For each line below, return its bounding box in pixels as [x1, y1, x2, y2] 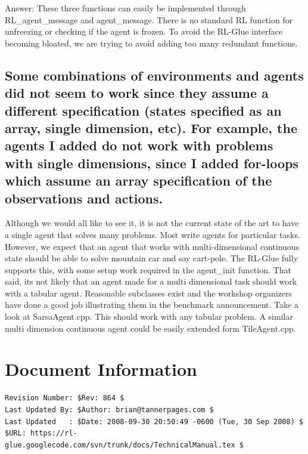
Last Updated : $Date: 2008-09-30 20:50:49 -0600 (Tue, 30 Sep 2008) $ [5, 417, 304, 426]
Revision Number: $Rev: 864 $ [5, 394, 125, 403]
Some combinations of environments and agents [5, 66, 304, 84]
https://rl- [30, 429, 77, 438]
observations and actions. [5, 189, 163, 207]
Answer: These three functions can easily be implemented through [5, 2, 246, 14]
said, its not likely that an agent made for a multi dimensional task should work [5, 275, 297, 288]
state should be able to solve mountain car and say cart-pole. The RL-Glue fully [5, 252, 298, 264]
